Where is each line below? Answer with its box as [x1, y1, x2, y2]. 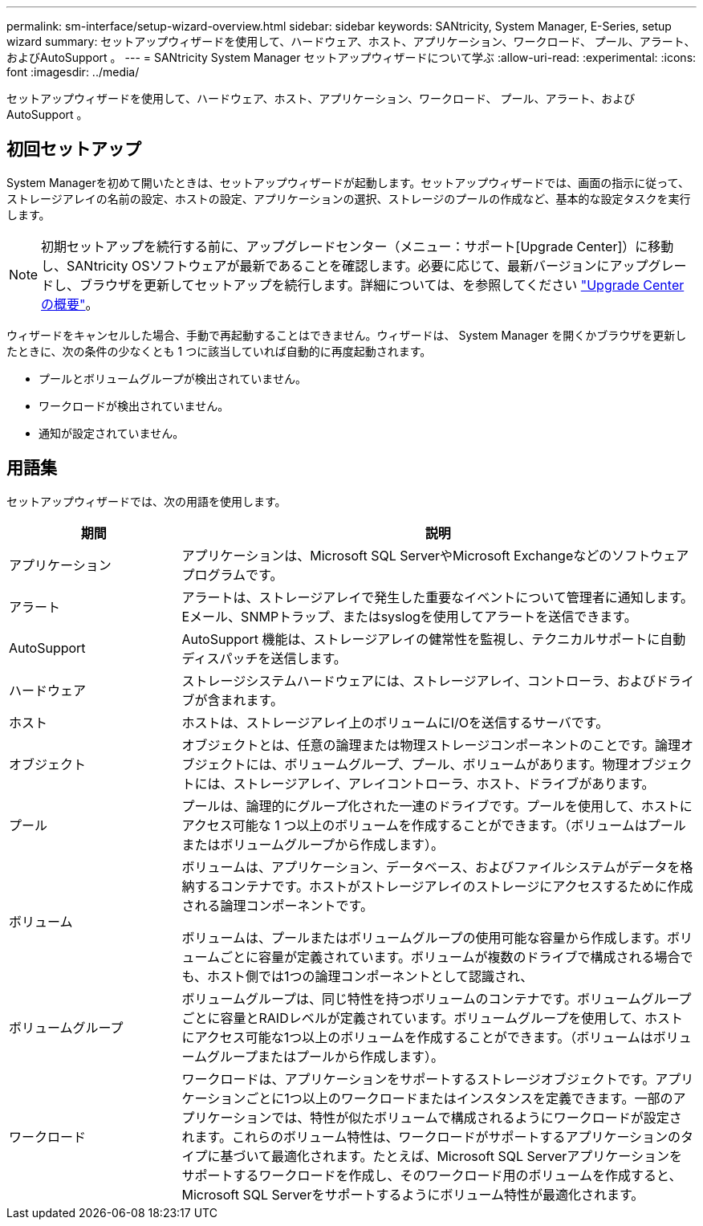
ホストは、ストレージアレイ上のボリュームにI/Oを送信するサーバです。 [181, 714, 609, 731]
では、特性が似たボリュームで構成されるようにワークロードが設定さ [271, 1109, 682, 1126]
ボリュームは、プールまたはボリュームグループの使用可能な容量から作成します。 [181, 929, 667, 946]
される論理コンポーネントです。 [181, 897, 373, 914]
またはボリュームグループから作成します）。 [181, 836, 445, 853]
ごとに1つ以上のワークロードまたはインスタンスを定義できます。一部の [246, 1090, 673, 1106]
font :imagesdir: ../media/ [6, 65, 140, 79]
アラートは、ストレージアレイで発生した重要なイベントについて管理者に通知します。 [181, 589, 694, 605]
